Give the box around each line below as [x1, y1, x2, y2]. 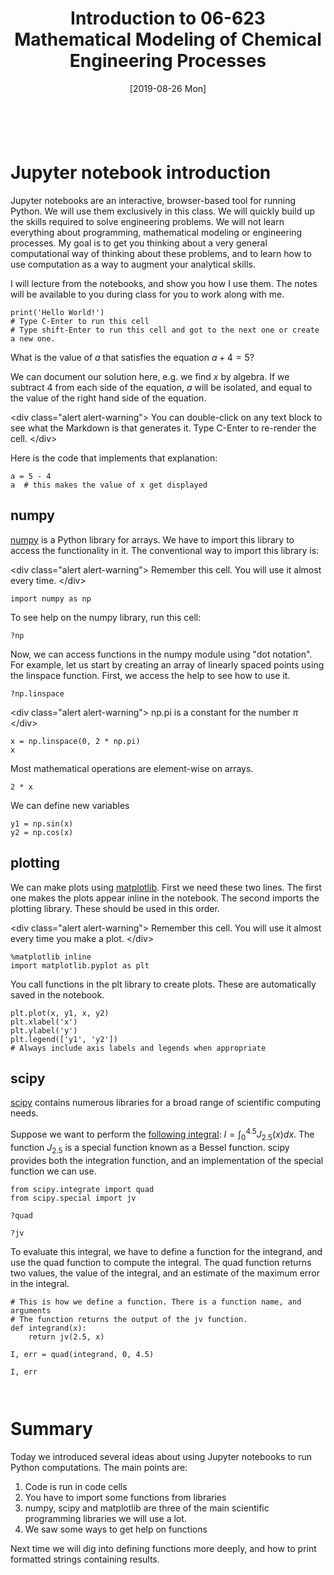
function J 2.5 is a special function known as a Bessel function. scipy [10, 1141, 290, 1156]
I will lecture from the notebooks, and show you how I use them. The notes [10, 277, 318, 289]
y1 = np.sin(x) [10, 818, 74, 829]
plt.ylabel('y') [10, 1025, 78, 1036]
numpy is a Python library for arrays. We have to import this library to [10, 533, 295, 546]
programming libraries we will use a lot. [24, 1512, 187, 1524]
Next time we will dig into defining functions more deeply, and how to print [10, 1542, 317, 1554]
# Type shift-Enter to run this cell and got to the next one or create [10, 325, 320, 335]
